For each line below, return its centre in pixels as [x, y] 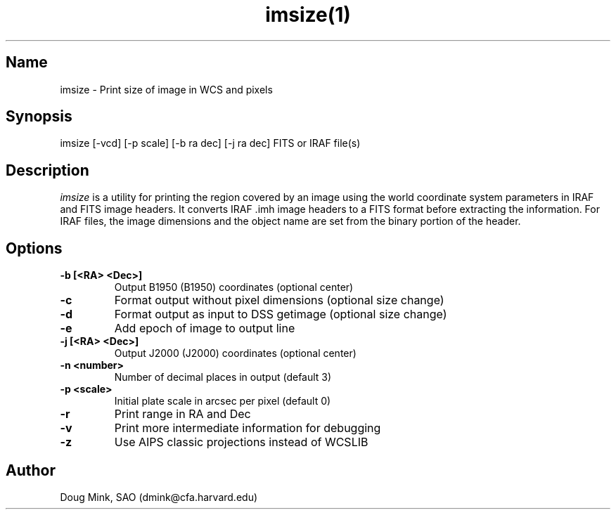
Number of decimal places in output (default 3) [223, 377]
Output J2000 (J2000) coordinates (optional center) [235, 353]
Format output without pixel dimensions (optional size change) [279, 300]
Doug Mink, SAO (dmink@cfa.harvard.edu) [159, 497]
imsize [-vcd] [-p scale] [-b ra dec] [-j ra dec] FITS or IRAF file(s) [210, 143]
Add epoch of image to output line [205, 328]
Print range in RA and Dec [182, 414]
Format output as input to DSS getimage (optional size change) [281, 314]
